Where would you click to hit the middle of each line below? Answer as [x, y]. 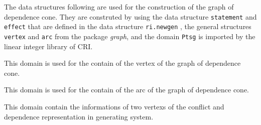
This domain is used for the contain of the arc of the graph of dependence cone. [127, 90]
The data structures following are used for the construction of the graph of [119, 7]
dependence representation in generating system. [79, 116]
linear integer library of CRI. [48, 46]
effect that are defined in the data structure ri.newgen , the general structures [128, 26]
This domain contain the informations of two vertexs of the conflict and [114, 106]
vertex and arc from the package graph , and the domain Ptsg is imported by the [130, 36]
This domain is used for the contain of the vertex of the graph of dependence [122, 63]
